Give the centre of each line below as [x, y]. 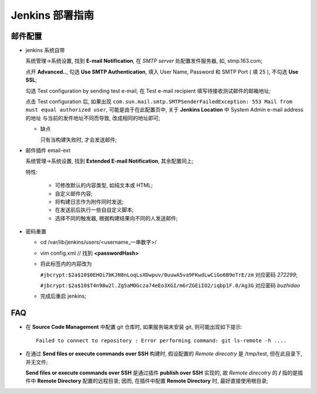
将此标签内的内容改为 [66, 264]
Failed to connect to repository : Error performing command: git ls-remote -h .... [161, 340]
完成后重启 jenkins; [63, 296]
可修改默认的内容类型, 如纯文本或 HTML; [104, 186]
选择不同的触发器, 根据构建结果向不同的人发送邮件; [117, 218]
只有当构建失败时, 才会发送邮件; [79, 139]
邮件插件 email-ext [48, 150]
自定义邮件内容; [74, 193]
